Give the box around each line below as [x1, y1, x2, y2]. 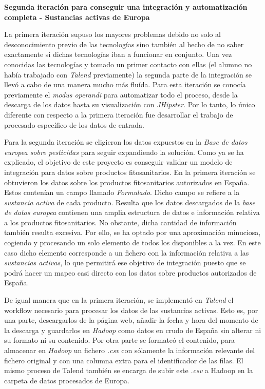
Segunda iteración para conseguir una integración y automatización [4, 2, 248, 12]
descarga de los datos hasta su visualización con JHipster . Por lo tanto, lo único [4, 99, 255, 110]
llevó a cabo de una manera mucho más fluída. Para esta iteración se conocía [4, 79, 246, 90]
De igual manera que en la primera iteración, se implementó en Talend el [4, 295, 234, 305]
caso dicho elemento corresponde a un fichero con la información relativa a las [4, 247, 249, 258]
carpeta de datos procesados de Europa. [4, 375, 129, 385]
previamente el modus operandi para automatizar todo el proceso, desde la [4, 89, 238, 100]
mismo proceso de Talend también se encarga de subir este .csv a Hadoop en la [4, 365, 253, 376]
